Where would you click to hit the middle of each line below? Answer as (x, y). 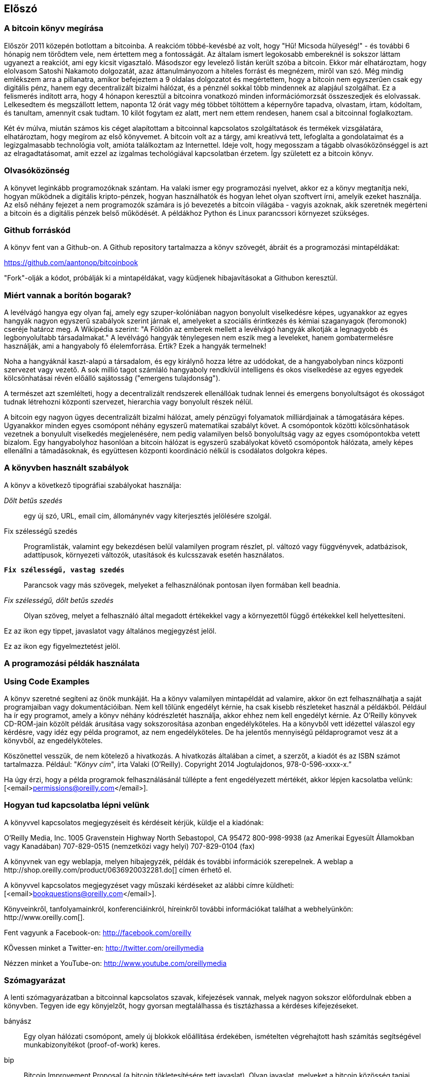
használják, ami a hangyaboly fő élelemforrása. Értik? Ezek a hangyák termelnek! (135, 346)
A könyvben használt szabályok (67, 468)
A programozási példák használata (72, 663)
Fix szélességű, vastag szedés (64, 570)
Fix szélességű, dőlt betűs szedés (59, 600)
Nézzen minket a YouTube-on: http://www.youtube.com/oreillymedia (115, 963)
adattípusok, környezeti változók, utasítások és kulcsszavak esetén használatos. (154, 555)
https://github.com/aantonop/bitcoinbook (71, 263)
